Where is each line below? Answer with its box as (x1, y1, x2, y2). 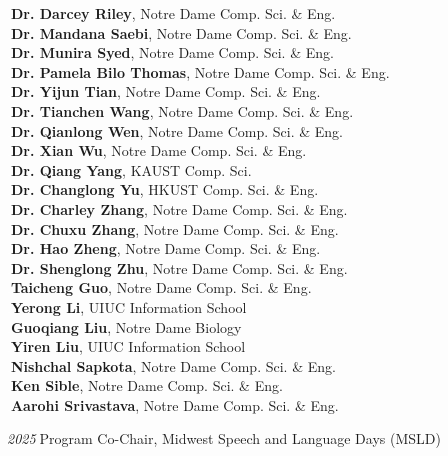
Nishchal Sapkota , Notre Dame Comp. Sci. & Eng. (10, 355, 336, 376)
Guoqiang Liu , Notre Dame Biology (10, 316, 242, 337)
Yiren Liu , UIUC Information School (10, 336, 246, 357)
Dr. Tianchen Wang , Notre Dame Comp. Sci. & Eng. (10, 100, 354, 121)
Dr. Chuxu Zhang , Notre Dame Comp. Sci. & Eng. (10, 218, 339, 239)
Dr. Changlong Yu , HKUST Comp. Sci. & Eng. (10, 179, 319, 200)
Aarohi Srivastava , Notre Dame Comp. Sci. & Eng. (10, 394, 339, 415)
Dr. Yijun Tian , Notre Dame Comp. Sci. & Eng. (10, 81, 321, 102)
